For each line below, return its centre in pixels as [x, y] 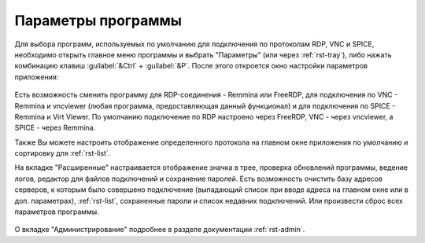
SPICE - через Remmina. [55, 128]
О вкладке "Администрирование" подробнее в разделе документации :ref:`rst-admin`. [160, 230]
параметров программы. [57, 212]
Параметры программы [98, 20]
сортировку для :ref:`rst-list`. [63, 153]
